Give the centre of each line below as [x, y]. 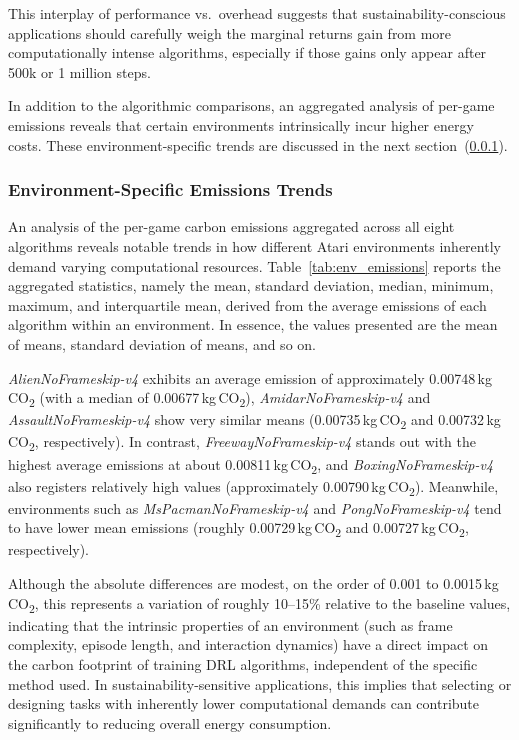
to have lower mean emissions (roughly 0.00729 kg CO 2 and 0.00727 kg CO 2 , [238, 529]
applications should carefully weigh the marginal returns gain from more [230, 32]
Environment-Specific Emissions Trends [170, 189]
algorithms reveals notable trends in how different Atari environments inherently [254, 245]
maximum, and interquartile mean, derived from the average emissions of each [247, 304]
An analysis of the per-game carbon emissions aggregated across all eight [231, 226]
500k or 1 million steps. [79, 71]
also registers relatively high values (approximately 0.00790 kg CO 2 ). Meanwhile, [253, 487]
